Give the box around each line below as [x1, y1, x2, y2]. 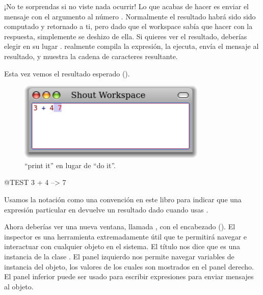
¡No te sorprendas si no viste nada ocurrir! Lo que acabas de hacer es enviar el [4, 1, 249, 11]
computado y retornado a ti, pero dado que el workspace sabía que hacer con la [4, 21, 253, 32]
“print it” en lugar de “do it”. [24, 159, 116, 170]
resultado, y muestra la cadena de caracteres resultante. [4, 50, 178, 61]
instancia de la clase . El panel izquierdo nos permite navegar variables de [4, 251, 234, 261]
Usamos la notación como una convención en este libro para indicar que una [4, 194, 242, 204]
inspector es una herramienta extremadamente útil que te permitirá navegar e [4, 231, 247, 242]
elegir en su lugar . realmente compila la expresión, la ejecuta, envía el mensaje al [4, 41, 259, 51]
